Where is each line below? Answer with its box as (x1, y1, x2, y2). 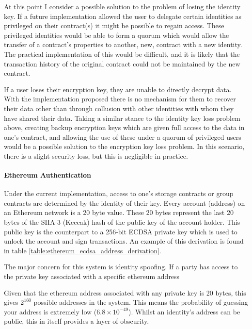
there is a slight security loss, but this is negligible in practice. (4, 150, 188, 161)
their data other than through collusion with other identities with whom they (4, 103, 234, 113)
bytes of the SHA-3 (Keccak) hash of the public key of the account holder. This (4, 217, 240, 227)
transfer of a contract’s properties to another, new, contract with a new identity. (4, 39, 242, 49)
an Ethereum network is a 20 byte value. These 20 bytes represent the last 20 (4, 207, 234, 217)
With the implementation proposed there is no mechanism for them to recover (4, 94, 236, 104)
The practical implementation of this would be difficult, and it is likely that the (4, 49, 240, 59)
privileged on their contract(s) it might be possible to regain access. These (4, 20, 224, 31)
